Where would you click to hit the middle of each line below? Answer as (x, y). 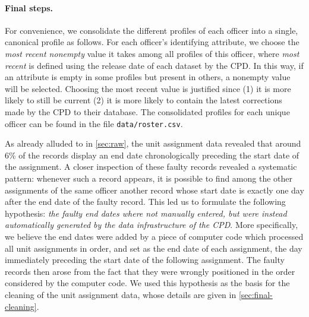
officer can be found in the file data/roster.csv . (94, 123)
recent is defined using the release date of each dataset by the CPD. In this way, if (154, 65)
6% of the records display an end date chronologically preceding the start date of (152, 155)
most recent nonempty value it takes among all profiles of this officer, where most (152, 53)
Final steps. (29, 7)
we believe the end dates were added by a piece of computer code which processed (154, 236)
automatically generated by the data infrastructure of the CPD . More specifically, (152, 225)
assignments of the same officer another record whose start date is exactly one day (154, 190)
